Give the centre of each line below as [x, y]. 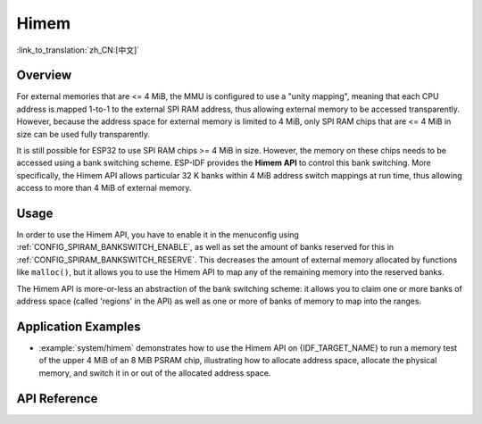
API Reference [57, 399]
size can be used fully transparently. [83, 134]
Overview [44, 75]
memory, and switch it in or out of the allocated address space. [155, 373]
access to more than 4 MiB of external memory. [104, 188]
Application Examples [79, 326]
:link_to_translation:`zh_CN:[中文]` [78, 50]
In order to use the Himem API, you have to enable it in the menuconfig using [158, 235]
